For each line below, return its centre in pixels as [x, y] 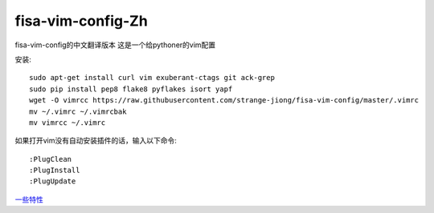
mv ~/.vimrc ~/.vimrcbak [78, 111]
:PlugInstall [55, 171]
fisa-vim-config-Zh [81, 21]
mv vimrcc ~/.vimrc [68, 123]
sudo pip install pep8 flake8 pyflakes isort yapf [131, 89]
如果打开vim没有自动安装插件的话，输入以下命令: [96, 141]
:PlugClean [51, 159]
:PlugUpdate [53, 181]
